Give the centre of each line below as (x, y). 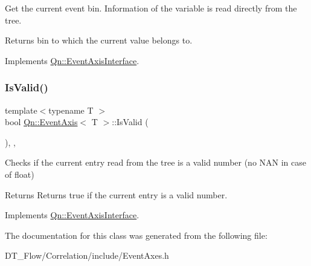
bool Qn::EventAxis (41, 122)
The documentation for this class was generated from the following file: (136, 235)
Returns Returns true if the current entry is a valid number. (116, 194)
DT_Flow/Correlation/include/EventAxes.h (87, 255)
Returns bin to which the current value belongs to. (99, 40)
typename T (71, 110)
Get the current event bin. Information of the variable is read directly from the (151, 8)
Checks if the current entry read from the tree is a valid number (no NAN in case (156, 162)
